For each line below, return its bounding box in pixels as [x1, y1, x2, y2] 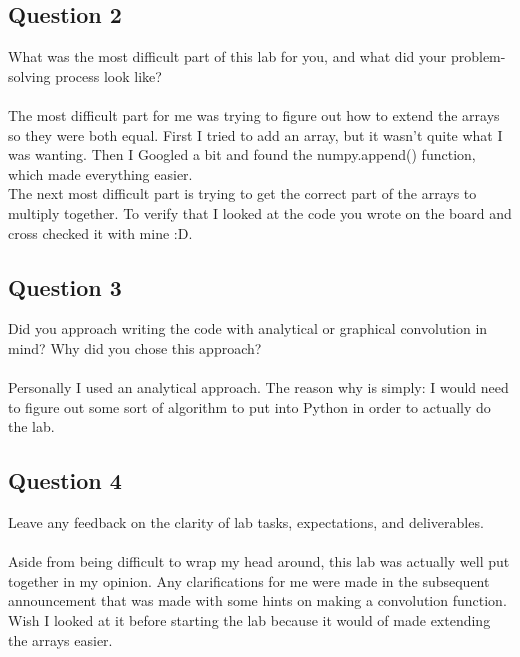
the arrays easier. [8, 629, 113, 650]
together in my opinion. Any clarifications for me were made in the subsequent [8, 570, 490, 591]
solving [8, 65, 51, 86]
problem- [450, 46, 506, 67]
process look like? [55, 65, 162, 86]
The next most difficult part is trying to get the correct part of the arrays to [8, 183, 477, 204]
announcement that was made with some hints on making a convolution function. [8, 590, 507, 611]
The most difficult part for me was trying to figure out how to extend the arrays [8, 104, 500, 125]
